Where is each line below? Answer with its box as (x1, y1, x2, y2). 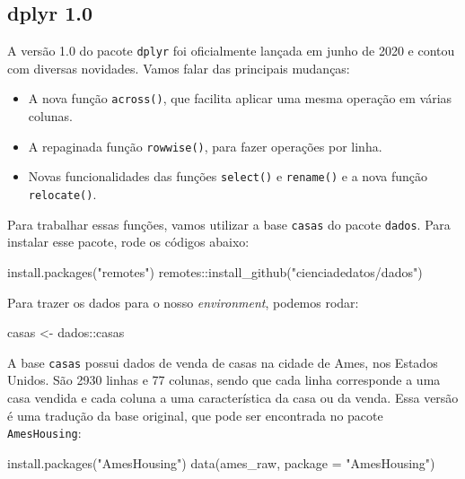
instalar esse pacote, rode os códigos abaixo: (7, 232, 250, 251)
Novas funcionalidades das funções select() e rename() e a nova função (28, 167, 428, 186)
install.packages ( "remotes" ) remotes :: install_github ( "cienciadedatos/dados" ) (7, 262, 423, 281)
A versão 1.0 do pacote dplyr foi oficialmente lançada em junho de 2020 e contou (7, 41, 455, 60)
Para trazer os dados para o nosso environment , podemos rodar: (7, 292, 359, 311)
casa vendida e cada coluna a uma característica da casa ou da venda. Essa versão (7, 388, 459, 406)
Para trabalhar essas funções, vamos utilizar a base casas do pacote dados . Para (7, 214, 451, 233)
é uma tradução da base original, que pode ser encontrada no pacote (7, 405, 383, 424)
